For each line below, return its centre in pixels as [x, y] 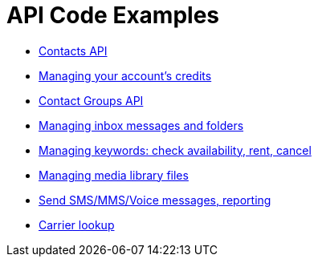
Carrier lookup [77, 225]
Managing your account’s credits [125, 75]
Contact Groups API [91, 100]
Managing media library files [114, 175]
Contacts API [73, 51]
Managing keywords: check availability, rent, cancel [175, 150]
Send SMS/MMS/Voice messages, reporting [155, 200]
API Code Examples [113, 15]
